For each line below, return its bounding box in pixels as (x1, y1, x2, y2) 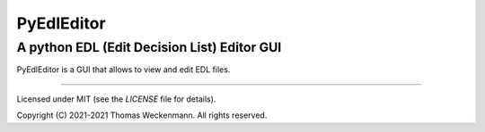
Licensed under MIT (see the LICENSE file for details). (16, 94, 216, 104)
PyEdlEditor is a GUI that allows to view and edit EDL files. (16, 64, 231, 75)
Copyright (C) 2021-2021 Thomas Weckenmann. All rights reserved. (16, 110, 268, 120)
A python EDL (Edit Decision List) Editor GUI (16, 39, 282, 55)
